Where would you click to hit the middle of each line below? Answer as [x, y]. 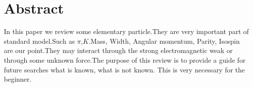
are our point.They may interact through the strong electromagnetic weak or [118, 50]
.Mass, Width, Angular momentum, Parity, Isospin [164, 41]
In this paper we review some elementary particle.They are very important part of [126, 31]
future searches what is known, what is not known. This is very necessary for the [125, 69]
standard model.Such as [39, 41]
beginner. [18, 79]
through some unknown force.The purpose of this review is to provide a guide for [125, 60]
